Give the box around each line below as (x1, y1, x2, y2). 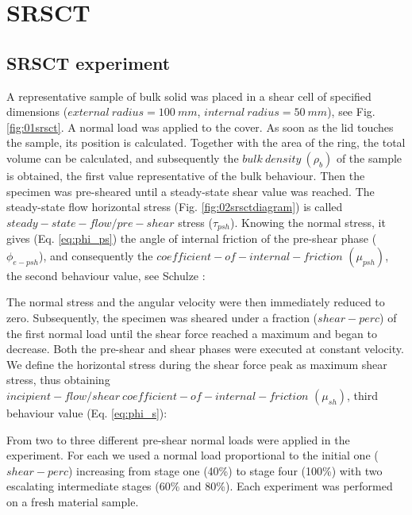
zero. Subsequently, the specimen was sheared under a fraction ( (6, 309, 318, 325)
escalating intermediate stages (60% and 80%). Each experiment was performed (6, 478, 393, 494)
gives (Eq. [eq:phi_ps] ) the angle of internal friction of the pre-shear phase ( (6, 230, 377, 247)
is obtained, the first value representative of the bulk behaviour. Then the (6, 167, 365, 183)
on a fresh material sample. (6, 493, 139, 509)
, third (347, 386, 378, 403)
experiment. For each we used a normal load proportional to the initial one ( (6, 447, 379, 463)
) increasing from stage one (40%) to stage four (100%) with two (68, 462, 383, 478)
